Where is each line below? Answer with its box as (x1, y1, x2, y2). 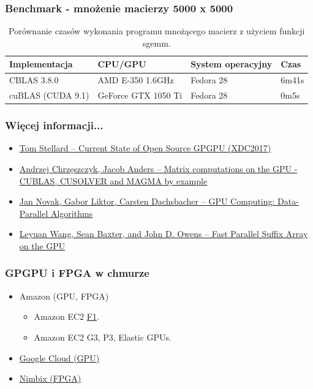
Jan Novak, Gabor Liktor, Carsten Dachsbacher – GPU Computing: (19, 195, 275, 208)
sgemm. (142, 36, 171, 49)
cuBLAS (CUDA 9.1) (9, 89, 89, 102)
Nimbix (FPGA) (19, 372, 81, 385)
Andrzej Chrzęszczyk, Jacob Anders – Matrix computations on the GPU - (19, 162, 298, 175)
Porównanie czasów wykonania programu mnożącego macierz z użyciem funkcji (9, 25, 305, 37)
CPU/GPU (97, 58, 146, 70)
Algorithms (50, 206, 93, 219)
